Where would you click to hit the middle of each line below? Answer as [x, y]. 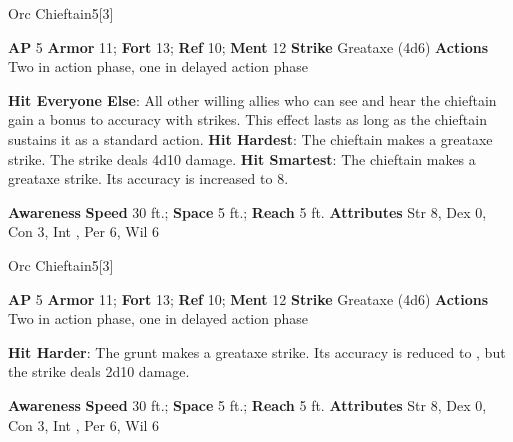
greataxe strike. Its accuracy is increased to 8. [148, 178]
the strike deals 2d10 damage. [99, 371]
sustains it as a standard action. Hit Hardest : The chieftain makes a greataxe [250, 138]
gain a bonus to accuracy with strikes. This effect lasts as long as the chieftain [247, 119]
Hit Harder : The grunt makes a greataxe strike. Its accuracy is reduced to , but [257, 351]
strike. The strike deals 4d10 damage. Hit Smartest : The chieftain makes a [242, 158]
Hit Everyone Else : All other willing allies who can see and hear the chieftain [252, 99]
